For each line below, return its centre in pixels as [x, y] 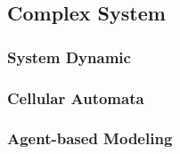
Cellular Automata [76, 97]
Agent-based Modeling [90, 138]
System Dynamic [69, 57]
